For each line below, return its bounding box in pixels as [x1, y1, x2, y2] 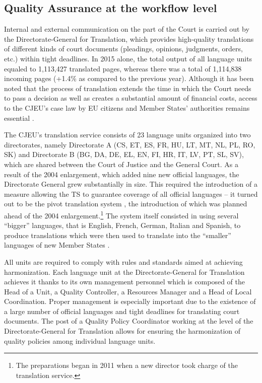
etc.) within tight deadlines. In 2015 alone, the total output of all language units [4, 53, 252, 63]
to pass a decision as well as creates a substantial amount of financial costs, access [4, 93, 257, 103]
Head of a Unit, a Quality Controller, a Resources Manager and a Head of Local [4, 286, 252, 296]
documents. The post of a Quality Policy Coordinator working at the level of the [4, 316, 253, 326]
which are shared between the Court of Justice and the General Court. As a [4, 159, 239, 169]
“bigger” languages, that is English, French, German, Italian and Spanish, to [4, 220, 241, 231]
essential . [4, 112, 34, 123]
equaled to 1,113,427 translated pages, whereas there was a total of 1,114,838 [4, 63, 242, 73]
